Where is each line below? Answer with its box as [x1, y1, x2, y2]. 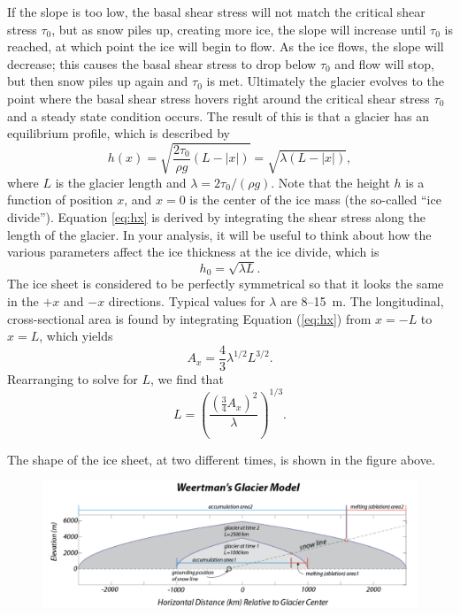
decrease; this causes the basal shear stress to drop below [7, 54, 317, 73]
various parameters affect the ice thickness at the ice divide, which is [7, 242, 379, 261]
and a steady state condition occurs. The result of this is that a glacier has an [7, 106, 430, 125]
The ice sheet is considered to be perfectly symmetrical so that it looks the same [7, 274, 444, 293]
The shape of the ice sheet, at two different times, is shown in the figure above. [7, 450, 435, 468]
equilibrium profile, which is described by [7, 124, 230, 142]
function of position [7, 190, 113, 209]
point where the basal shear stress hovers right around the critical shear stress [7, 88, 430, 107]
